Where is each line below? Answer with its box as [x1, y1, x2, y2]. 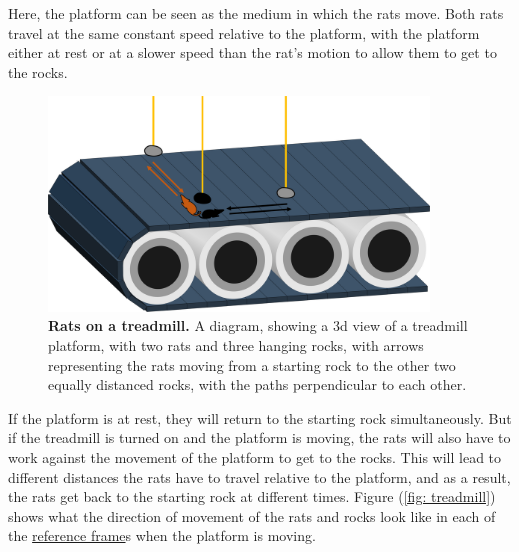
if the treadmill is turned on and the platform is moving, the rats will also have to [8, 427, 511, 448]
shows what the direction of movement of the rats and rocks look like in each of [8, 505, 496, 526]
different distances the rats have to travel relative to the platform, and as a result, [8, 466, 511, 487]
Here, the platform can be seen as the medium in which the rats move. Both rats [8, 3, 504, 23]
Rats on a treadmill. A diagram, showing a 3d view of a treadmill [48, 315, 468, 336]
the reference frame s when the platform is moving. [8, 525, 316, 546]
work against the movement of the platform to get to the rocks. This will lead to [8, 446, 502, 467]
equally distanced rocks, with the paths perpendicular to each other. [48, 374, 467, 395]
